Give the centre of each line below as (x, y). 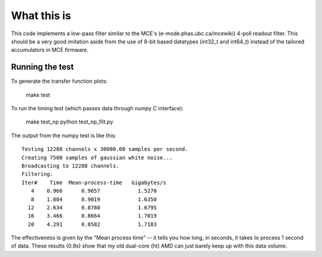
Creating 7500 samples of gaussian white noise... (97, 157)
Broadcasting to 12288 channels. (70, 166)
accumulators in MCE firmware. (50, 50)
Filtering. (38, 174)
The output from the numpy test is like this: (64, 135)
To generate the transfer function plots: (59, 81)
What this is (41, 16)
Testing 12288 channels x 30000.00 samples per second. (105, 149)
